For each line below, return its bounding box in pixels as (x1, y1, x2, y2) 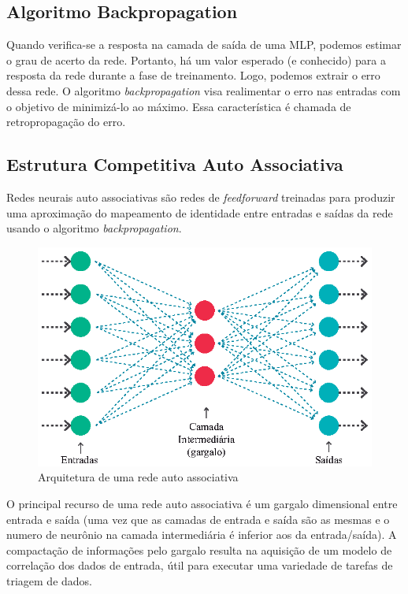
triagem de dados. (6, 572, 93, 588)
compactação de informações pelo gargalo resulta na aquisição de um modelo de (6, 541, 392, 558)
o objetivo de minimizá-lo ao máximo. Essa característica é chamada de (6, 98, 351, 114)
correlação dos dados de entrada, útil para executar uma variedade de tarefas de (6, 557, 393, 574)
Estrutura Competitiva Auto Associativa (6, 152, 343, 176)
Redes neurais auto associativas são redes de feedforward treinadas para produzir (6, 188, 395, 205)
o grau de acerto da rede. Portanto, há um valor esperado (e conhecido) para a (6, 51, 386, 68)
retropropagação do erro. (6, 113, 126, 130)
